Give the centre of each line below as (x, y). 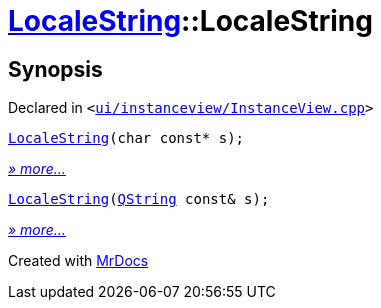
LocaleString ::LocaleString (190, 21)
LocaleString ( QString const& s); (139, 199)
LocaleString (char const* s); (126, 138)
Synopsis (55, 69)
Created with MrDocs (78, 261)
